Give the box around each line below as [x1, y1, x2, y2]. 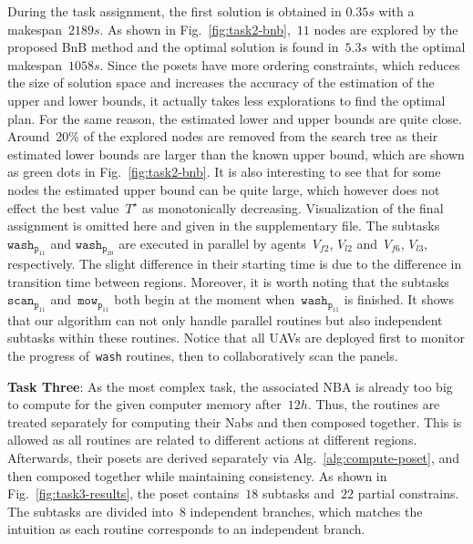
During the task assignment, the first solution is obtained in [7, 2, 342, 20]
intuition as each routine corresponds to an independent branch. [7, 519, 365, 539]
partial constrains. [357, 484, 459, 503]
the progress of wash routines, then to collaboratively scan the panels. [7, 345, 398, 364]
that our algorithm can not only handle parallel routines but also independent [7, 310, 443, 329]
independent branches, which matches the [190, 501, 423, 520]
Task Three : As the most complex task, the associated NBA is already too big [7, 376, 453, 395]
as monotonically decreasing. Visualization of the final [142, 198, 444, 217]
